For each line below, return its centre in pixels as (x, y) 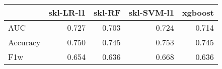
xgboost (198, 12)
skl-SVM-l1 (151, 12)
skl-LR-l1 (67, 12)
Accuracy (24, 42)
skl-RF (107, 12)
